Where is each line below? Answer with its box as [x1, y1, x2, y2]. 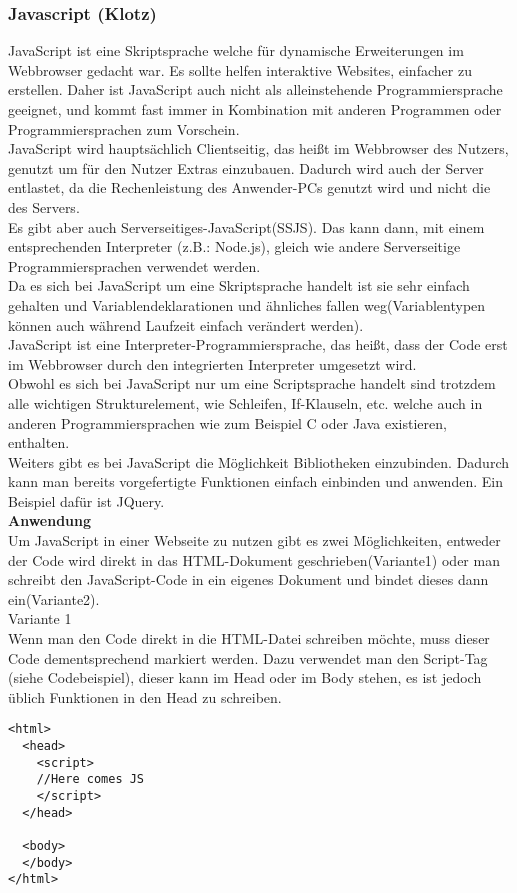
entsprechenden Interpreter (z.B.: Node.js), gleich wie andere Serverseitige [8, 236, 461, 257]
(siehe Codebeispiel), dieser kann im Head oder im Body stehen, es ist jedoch [8, 667, 482, 688]
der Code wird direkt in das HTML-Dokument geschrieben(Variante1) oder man [8, 549, 500, 570]
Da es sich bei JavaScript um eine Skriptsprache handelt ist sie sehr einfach [8, 275, 470, 296]
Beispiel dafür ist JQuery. [8, 490, 165, 511]
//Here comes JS [36, 772, 145, 787]
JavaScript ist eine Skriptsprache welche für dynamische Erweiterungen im [8, 40, 464, 61]
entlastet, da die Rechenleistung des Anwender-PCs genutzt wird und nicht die [8, 177, 491, 198]
